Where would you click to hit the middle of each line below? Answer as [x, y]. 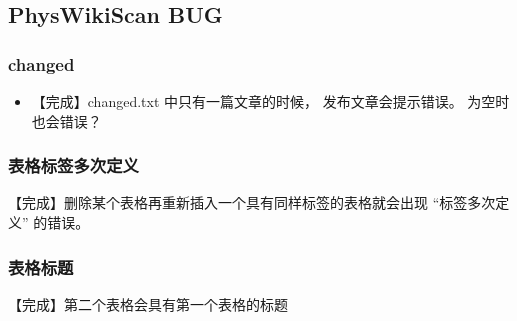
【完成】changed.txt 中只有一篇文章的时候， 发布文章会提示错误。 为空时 [270, 101]
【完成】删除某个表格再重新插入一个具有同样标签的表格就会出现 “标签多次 [252, 202]
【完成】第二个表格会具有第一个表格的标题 [148, 303]
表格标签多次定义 [73, 165]
